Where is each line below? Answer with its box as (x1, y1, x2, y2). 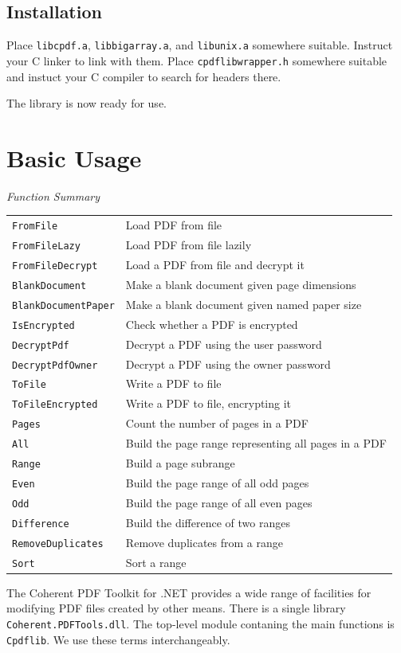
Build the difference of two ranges (125, 514, 290, 530)
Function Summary (6, 187, 100, 204)
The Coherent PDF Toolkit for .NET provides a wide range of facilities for (6, 584, 372, 600)
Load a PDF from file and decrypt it (125, 256, 305, 273)
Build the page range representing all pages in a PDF (125, 435, 387, 452)
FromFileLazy (12, 240, 81, 252)
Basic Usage (6, 141, 142, 174)
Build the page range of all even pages (125, 494, 313, 510)
